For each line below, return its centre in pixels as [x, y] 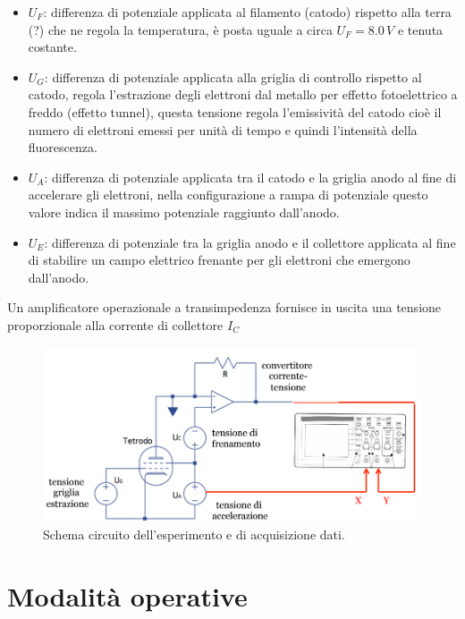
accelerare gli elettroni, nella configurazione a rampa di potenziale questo [228, 195]
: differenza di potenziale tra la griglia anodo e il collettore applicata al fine [250, 242]
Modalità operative [127, 595]
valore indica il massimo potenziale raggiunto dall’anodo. [184, 212]
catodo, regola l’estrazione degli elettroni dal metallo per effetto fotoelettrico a [243, 94]
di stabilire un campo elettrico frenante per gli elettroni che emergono [219, 260]
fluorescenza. [63, 147]
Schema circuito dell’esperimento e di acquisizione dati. [194, 534]
